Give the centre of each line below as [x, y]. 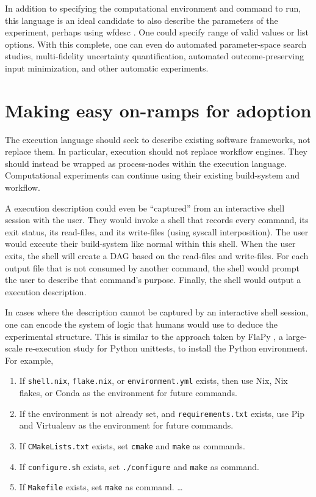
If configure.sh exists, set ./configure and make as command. [139, 466]
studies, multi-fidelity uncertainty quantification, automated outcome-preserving [154, 56]
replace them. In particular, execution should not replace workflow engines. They [156, 151]
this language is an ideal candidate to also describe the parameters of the [142, 20]
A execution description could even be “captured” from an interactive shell [145, 208]
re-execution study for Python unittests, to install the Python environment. [167, 348]
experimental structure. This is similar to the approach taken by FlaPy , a [144, 336]
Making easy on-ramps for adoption [158, 110]
